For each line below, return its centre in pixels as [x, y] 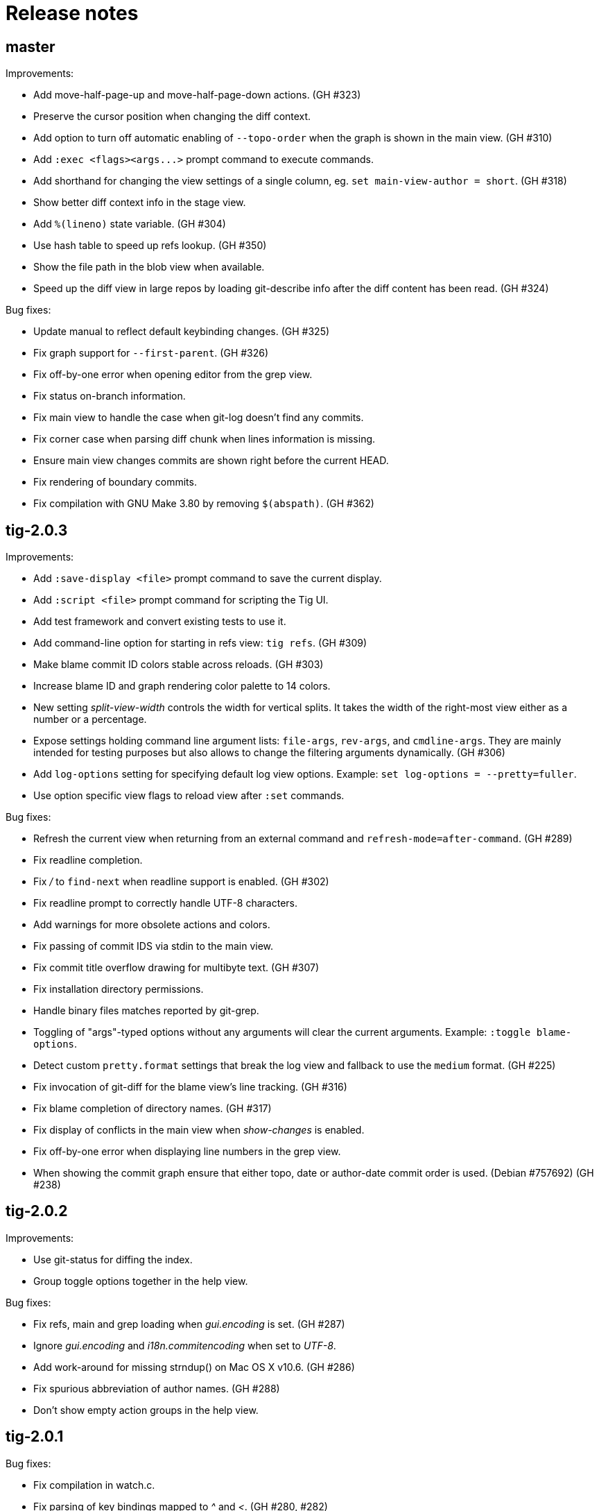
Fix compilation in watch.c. [94, 1485]
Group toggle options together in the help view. [141, 1281]
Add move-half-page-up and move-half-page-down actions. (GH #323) [197, 95]
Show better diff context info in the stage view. [140, 203]
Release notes [72, 13]
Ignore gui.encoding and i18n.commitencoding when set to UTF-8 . [185, 1345]
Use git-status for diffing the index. [113, 1259]
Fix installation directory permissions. [119, 989]
